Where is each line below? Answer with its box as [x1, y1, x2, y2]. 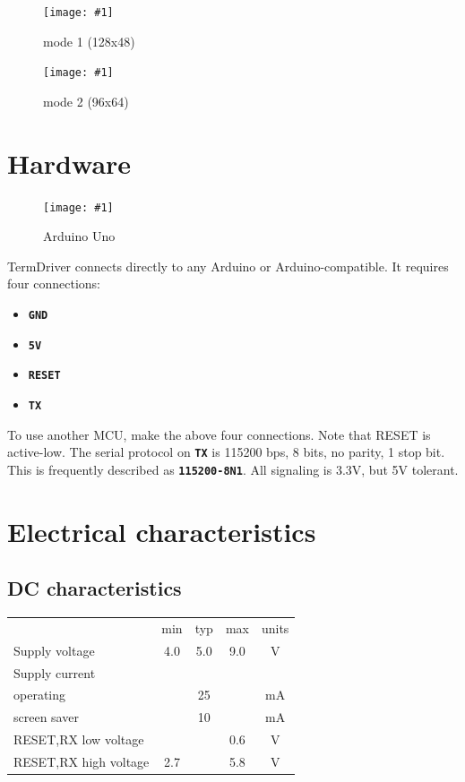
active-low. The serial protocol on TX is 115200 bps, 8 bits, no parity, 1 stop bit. [7, 443, 445, 461]
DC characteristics [7, 574, 182, 602]
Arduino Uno [43, 227, 116, 245]
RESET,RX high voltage [13, 752, 150, 770]
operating [13, 685, 66, 704]
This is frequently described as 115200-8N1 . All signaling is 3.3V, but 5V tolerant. [7, 460, 459, 478]
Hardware [7, 144, 132, 181]
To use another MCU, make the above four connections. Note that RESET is [7, 425, 431, 443]
